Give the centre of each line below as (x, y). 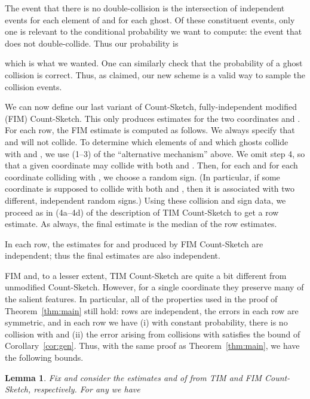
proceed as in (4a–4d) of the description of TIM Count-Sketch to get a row (142, 212)
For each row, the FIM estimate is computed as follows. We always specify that (150, 130)
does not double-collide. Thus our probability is (92, 43)
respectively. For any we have (87, 389)
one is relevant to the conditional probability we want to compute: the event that (154, 31)
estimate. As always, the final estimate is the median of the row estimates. (141, 224)
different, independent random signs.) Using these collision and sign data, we (145, 200)
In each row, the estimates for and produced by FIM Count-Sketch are (134, 243)
